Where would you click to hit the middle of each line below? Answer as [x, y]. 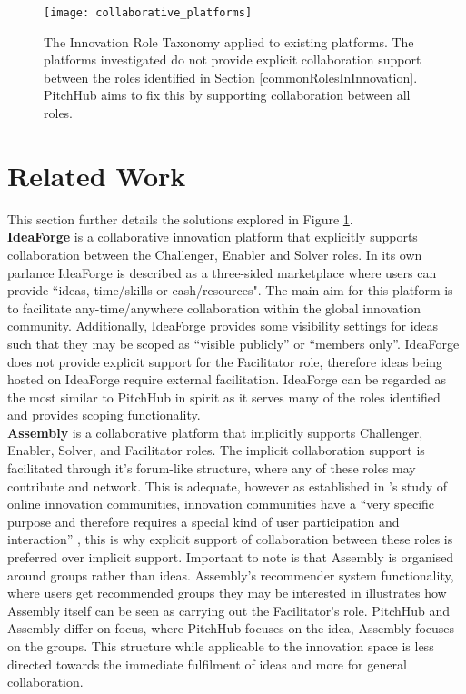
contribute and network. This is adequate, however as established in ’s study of [228, 486]
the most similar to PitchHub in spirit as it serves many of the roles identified [224, 397]
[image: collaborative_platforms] [148, 13]
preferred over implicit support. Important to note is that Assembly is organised [231, 557]
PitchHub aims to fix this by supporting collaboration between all [227, 95]
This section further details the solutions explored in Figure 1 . [180, 218]
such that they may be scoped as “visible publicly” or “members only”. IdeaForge [233, 343]
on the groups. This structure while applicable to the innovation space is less [221, 646]
